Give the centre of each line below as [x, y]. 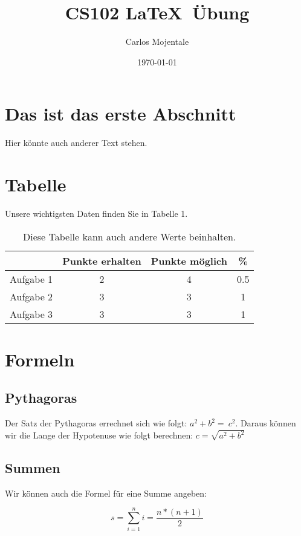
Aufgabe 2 [31, 296]
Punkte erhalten [102, 260]
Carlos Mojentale [157, 41]
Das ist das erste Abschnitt [121, 114]
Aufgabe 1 [31, 279]
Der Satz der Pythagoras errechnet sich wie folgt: [96, 423]
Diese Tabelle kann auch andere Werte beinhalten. [129, 236]
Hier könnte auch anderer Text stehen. [76, 143]
